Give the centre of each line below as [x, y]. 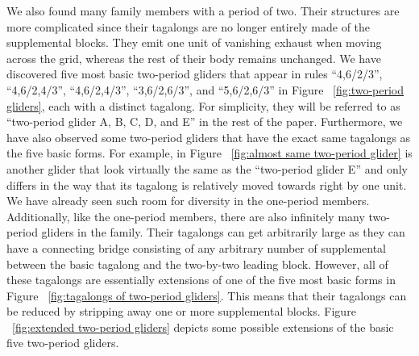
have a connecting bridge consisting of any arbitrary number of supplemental [197, 247]
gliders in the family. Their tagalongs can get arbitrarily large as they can [223, 232]
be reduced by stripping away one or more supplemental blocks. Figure [181, 311]
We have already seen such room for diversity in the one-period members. [188, 201]
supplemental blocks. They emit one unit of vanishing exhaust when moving [194, 42]
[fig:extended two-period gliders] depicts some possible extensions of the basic [203, 327]
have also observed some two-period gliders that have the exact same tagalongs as [209, 137]
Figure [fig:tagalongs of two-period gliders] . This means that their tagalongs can [207, 295]
